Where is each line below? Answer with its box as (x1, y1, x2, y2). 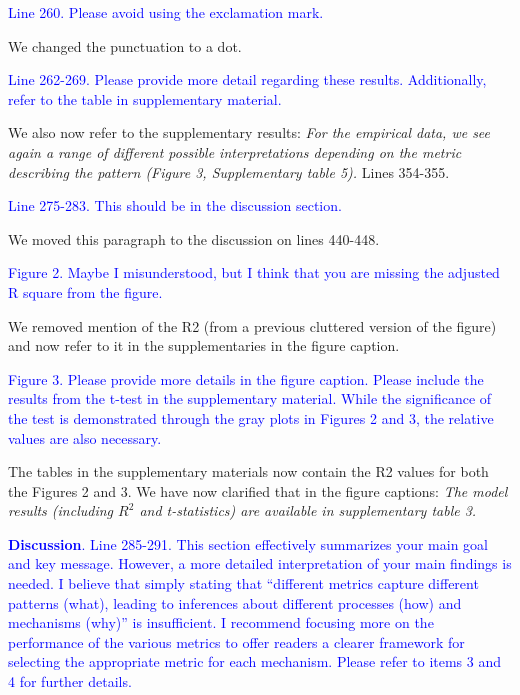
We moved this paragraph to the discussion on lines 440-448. (8, 228, 380, 249)
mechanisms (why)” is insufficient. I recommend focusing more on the (8, 612, 434, 633)
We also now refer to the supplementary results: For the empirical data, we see (8, 122, 491, 143)
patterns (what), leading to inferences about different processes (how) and (8, 592, 462, 613)
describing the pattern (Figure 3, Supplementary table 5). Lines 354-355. (8, 161, 450, 182)
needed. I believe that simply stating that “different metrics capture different (8, 573, 479, 594)
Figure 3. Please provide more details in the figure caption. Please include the (8, 368, 484, 389)
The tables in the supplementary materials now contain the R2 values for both (8, 461, 489, 482)
